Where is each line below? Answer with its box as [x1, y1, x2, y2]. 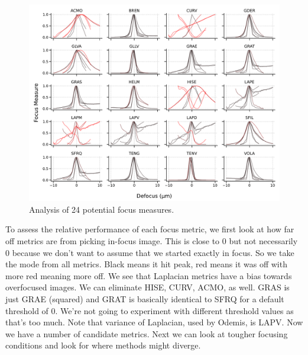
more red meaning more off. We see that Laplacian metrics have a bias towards [5, 269, 292, 282]
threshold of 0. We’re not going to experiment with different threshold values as [5, 304, 294, 316]
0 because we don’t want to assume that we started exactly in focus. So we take [5, 246, 294, 258]
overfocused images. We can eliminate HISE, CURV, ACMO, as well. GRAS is [5, 281, 290, 293]
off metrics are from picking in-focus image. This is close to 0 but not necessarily [5, 235, 298, 247]
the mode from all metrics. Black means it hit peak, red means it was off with [5, 258, 287, 270]
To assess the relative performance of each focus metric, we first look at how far [5, 223, 294, 235]
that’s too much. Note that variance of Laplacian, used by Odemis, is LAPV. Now [5, 316, 303, 328]
